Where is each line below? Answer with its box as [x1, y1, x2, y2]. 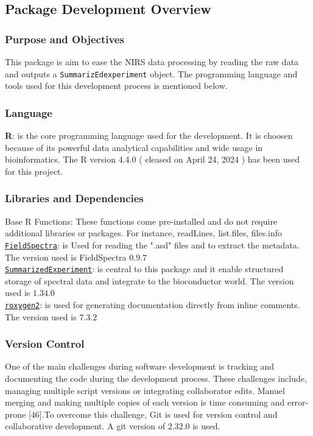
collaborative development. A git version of [5, 420, 166, 432]
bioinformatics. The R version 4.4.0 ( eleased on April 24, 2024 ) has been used [5, 153, 300, 166]
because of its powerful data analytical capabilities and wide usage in [5, 141, 263, 153]
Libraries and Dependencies [5, 191, 144, 206]
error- [287, 396, 309, 409]
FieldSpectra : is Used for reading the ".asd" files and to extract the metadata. [5, 238, 300, 251]
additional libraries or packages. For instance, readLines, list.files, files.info [5, 227, 282, 239]
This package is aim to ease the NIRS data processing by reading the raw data [5, 55, 299, 68]
